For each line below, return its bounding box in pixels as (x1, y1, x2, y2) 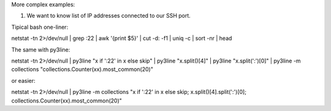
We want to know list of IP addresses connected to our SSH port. (26, 12, 191, 20)
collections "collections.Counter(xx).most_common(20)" (11, 66, 153, 73)
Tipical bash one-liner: (11, 23, 69, 31)
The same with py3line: (11, 46, 70, 53)
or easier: (11, 77, 36, 84)
